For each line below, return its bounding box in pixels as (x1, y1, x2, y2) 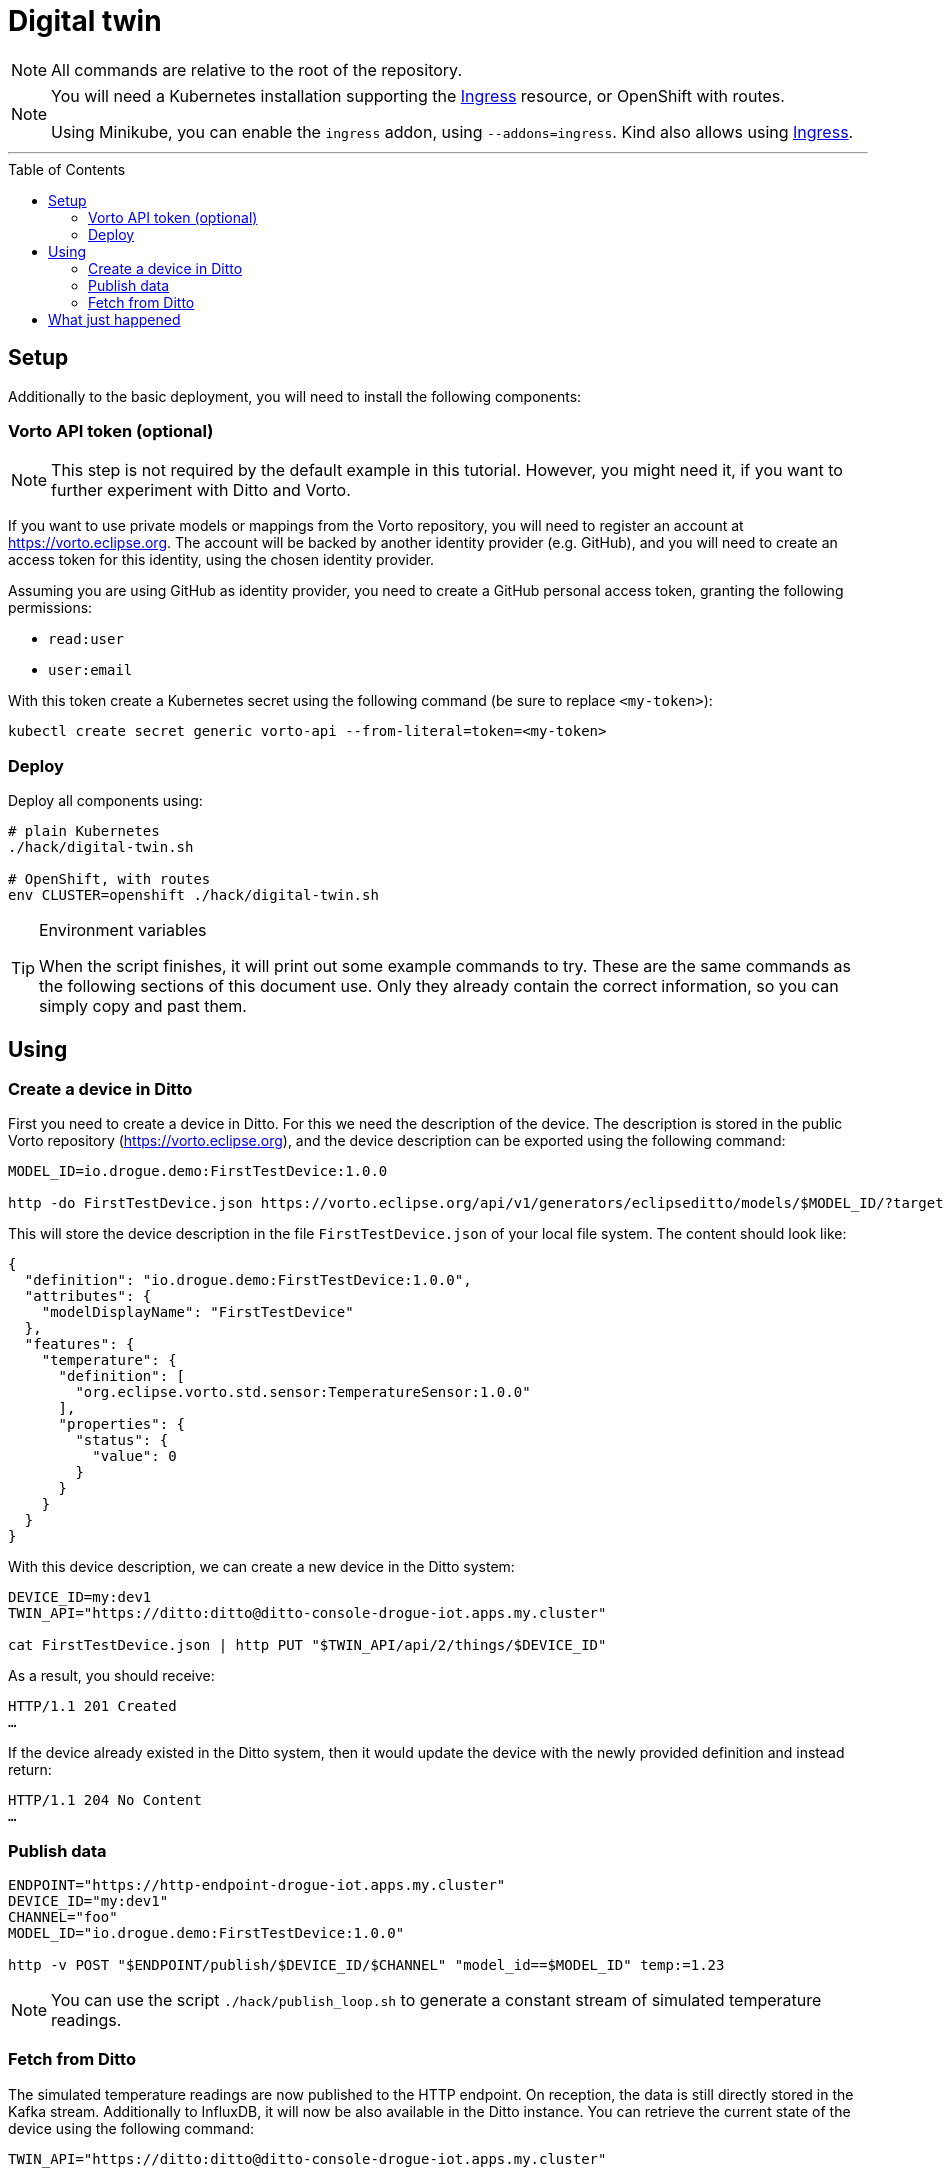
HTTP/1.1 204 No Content (8, 1792, 202, 1809)
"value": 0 (92, 1448, 177, 1465)
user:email (48, 662, 133, 679)
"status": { (75, 1432, 169, 1449)
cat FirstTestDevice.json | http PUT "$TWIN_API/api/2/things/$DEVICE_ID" (8, 1637, 607, 1654)
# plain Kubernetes (8, 823, 160, 840)
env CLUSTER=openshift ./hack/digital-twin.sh (8, 887, 379, 904)
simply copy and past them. (39, 996, 247, 1017)
